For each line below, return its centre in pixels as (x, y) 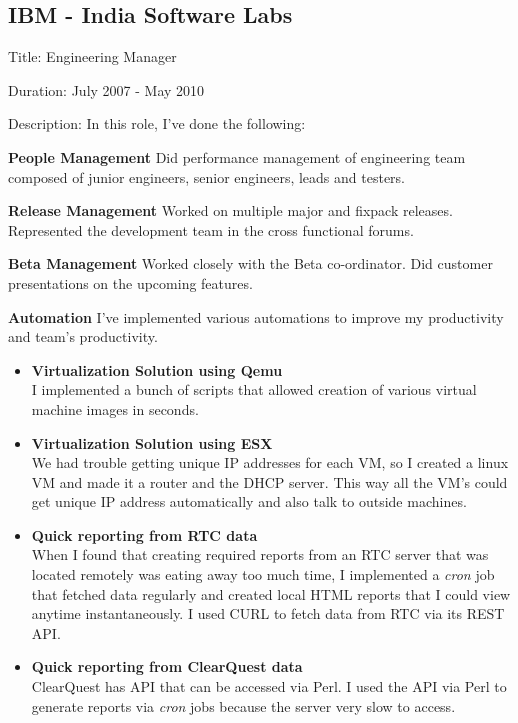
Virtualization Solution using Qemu (157, 369)
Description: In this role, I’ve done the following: (157, 123)
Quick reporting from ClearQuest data (167, 666)
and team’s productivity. (83, 336)
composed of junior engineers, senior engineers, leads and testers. (206, 176)
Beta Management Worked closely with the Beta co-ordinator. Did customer (250, 263)
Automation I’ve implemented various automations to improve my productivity (256, 316)
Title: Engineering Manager (92, 56)
